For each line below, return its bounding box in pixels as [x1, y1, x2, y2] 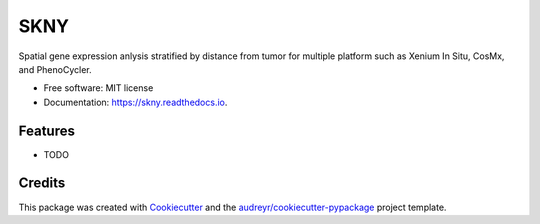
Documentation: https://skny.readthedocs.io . [43, 96, 228, 108]
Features [18, 122, 75, 139]
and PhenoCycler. [18, 63, 92, 75]
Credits [18, 175, 66, 192]
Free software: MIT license [43, 82, 154, 94]
